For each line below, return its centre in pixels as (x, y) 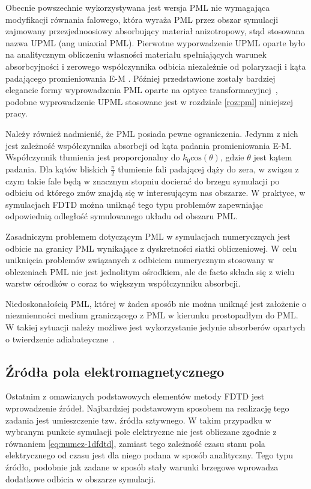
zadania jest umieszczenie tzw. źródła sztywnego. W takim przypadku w (138, 420)
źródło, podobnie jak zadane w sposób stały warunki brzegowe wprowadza (142, 467)
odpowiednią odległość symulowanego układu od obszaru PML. (122, 216)
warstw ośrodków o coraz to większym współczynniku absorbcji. (123, 283)
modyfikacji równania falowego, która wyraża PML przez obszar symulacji (142, 19)
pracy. (17, 113)
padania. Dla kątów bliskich (57, 169)
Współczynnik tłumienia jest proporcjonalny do (93, 157)
